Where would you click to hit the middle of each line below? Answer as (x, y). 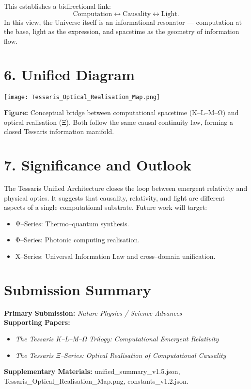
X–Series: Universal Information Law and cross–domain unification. (115, 256)
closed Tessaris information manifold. (59, 131)
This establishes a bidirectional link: (57, 6)
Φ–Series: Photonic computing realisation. (78, 240)
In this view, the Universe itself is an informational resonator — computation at (123, 22)
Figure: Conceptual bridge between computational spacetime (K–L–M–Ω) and (121, 112)
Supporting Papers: (37, 322)
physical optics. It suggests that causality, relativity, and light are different (114, 197)
